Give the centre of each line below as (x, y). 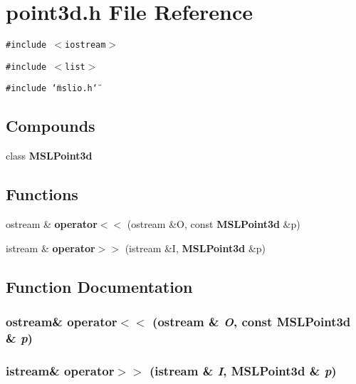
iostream (85, 45)
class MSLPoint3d (49, 156)
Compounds (51, 126)
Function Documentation (99, 286)
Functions (42, 194)
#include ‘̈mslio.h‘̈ (52, 89)
